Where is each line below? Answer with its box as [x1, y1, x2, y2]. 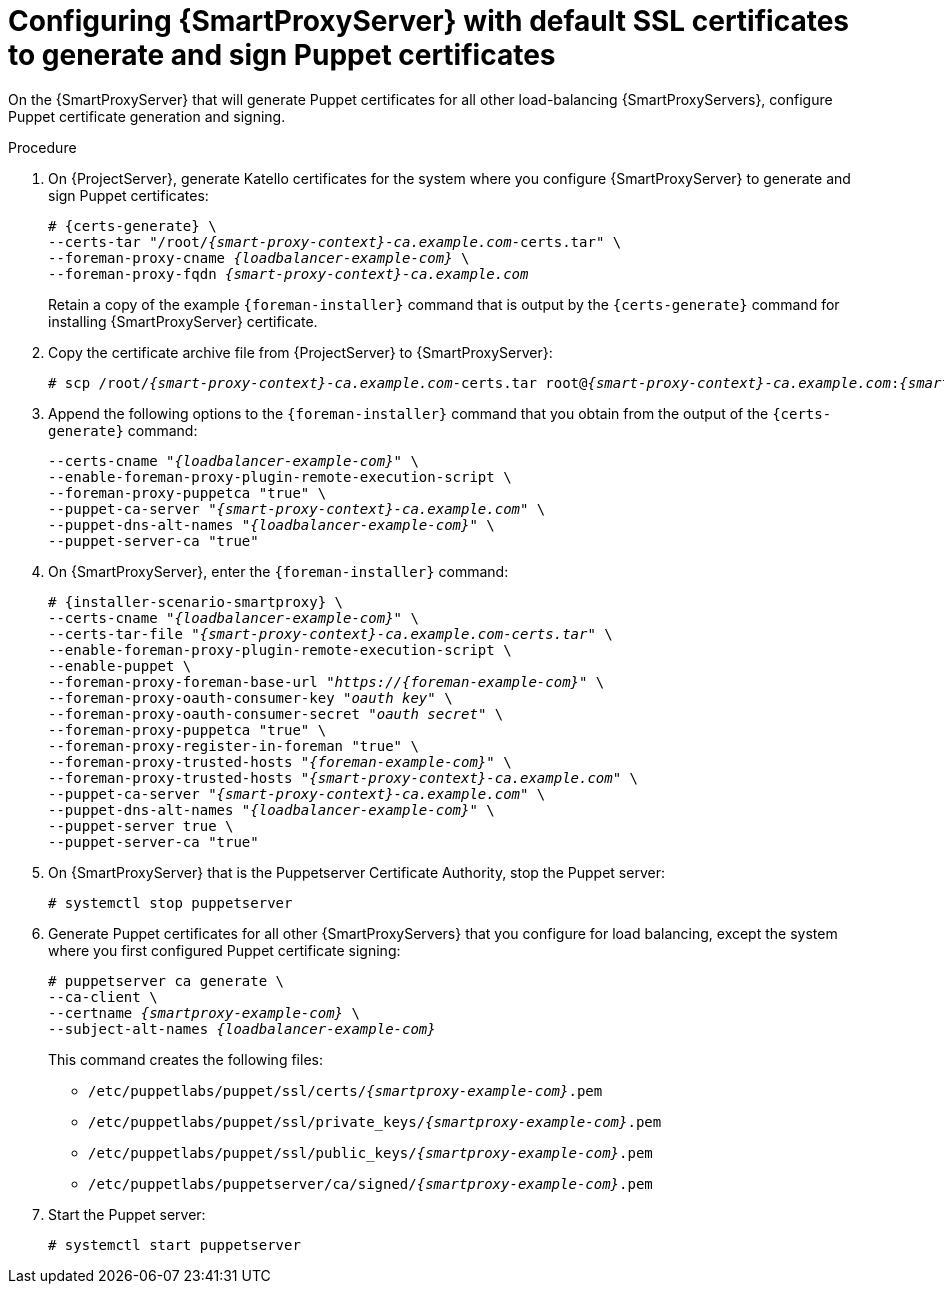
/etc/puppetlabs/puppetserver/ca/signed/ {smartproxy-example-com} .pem [88, 1175, 653, 1192]
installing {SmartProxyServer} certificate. [48, 312, 318, 330]
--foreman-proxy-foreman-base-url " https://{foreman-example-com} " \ [48, 673, 605, 690]
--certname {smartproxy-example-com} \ [48, 1004, 360, 1021]
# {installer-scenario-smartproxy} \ [48, 593, 344, 610]
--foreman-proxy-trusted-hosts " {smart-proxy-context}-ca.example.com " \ [48, 769, 639, 786]
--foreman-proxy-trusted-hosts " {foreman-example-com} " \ [48, 753, 512, 770]
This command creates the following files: [48, 1050, 323, 1068]
